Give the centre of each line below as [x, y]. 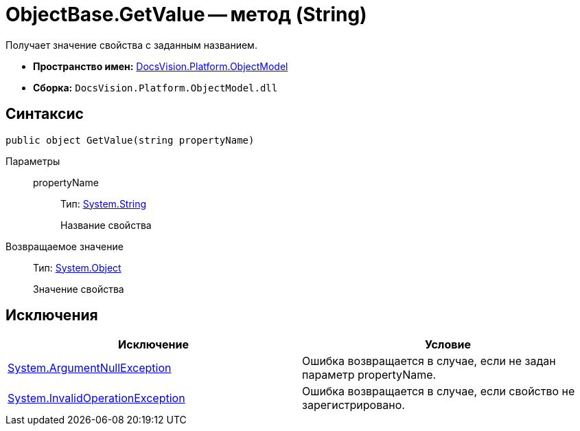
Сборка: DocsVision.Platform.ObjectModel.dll [155, 87]
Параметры [33, 161]
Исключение [153, 345]
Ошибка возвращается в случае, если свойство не [439, 391]
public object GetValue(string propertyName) [130, 140]
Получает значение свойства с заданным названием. [131, 45]
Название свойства [106, 225]
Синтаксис [45, 114]
